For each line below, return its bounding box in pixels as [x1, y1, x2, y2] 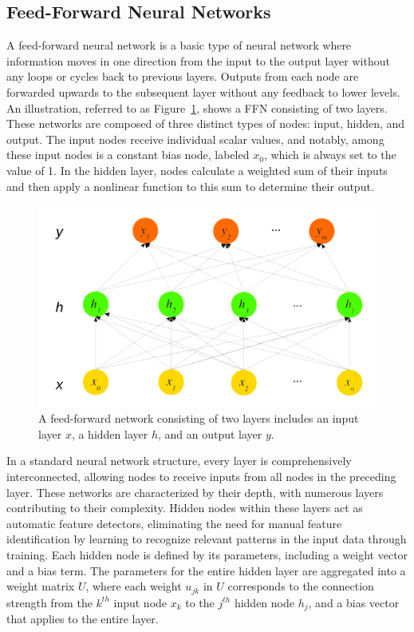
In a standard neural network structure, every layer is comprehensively [6, 452, 352, 469]
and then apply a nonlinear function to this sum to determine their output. [6, 177, 374, 194]
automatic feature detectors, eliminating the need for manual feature [6, 515, 342, 531]
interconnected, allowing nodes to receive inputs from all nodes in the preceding [6, 467, 396, 484]
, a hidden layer [71, 425, 148, 442]
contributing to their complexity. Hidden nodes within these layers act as [6, 499, 363, 516]
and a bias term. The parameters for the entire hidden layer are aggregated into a [6, 562, 406, 578]
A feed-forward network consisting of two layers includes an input [38, 410, 359, 427]
